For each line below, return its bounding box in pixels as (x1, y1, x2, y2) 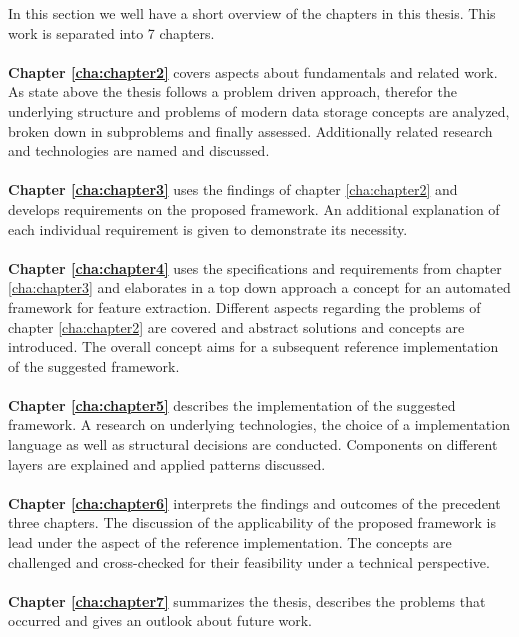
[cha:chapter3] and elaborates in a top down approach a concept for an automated (8, 277, 511, 298)
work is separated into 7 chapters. (8, 22, 215, 43)
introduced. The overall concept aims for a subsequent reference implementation (8, 336, 499, 357)
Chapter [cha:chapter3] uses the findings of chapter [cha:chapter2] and (8, 179, 458, 200)
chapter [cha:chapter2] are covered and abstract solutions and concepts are (8, 316, 465, 337)
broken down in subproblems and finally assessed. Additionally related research (8, 120, 493, 141)
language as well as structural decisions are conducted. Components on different (8, 434, 498, 455)
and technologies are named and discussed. (8, 140, 270, 161)
